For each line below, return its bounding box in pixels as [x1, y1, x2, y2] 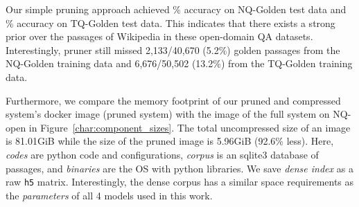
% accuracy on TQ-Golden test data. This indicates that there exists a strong [6, 15, 335, 30]
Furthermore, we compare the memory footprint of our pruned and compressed [6, 93, 341, 107]
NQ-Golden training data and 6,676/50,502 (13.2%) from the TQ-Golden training [6, 56, 353, 71]
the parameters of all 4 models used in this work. [6, 188, 213, 202]
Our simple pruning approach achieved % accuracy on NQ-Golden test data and [6, 2, 347, 16]
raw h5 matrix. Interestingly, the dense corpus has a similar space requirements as [6, 174, 354, 189]
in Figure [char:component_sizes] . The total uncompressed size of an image [28, 120, 351, 134]
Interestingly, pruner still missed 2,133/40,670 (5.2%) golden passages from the [6, 42, 340, 57]
